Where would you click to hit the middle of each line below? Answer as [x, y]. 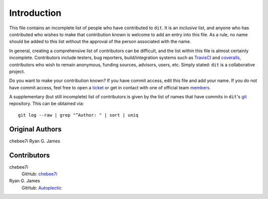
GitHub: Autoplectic [42, 188]
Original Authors [35, 129]
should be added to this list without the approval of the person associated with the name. [100, 42]
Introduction [35, 13]
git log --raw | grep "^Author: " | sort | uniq [78, 115]
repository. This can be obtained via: [47, 104]
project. [17, 71]
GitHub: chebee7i [39, 174]
